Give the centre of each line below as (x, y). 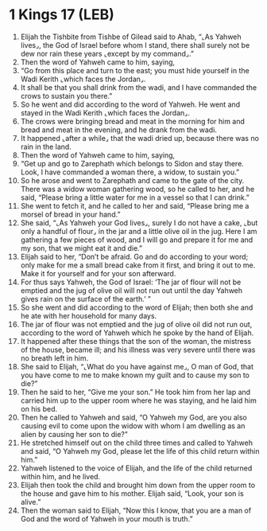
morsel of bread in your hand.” (70, 214)
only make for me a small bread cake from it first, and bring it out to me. (138, 265)
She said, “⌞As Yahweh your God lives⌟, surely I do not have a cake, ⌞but (139, 223)
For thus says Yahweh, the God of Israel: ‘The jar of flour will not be (131, 282)
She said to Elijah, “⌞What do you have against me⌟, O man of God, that (137, 366)
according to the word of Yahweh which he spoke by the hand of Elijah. (137, 333)
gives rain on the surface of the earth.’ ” (86, 299)
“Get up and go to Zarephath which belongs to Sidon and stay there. (132, 163)
